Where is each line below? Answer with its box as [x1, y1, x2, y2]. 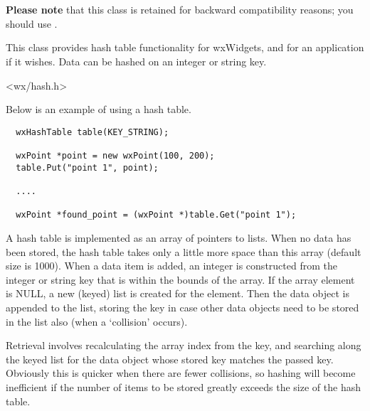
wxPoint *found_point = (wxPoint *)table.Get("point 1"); [16, 210, 297, 220]
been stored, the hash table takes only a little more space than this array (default [6, 244, 361, 259]
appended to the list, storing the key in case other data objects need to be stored [6, 299, 359, 314]
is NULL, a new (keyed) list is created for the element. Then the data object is [6, 286, 349, 301]
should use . [6, 16, 58, 31]
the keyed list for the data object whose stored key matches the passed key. [6, 351, 334, 366]
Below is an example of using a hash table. [6, 102, 191, 117]
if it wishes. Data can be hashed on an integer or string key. [6, 53, 267, 68]
